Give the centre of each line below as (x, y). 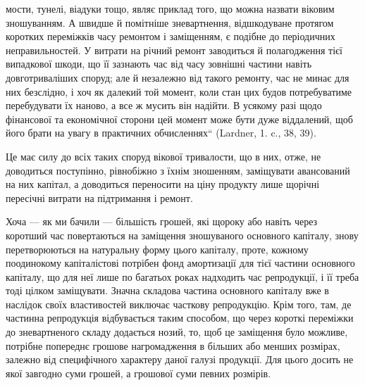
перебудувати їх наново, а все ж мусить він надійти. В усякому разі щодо (164, 105)
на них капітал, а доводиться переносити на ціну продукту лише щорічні (163, 184)
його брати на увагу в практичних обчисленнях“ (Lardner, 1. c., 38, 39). (161, 133)
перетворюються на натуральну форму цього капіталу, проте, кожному (157, 249)
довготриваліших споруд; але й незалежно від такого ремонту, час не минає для (178, 77)
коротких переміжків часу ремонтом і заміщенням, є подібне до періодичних (171, 36)
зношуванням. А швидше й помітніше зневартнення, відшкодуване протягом (170, 22)
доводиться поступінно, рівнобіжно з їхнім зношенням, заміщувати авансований (178, 170)
